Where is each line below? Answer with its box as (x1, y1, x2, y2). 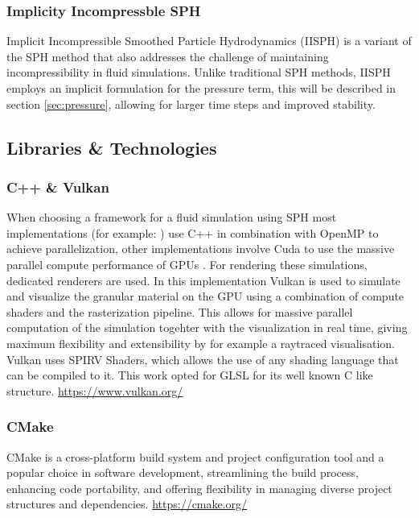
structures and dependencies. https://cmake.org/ (6, 495, 248, 512)
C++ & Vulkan (6, 176, 109, 197)
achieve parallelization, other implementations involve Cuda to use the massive (6, 240, 395, 257)
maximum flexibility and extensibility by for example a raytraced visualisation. (6, 334, 395, 351)
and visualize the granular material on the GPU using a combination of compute (6, 288, 405, 305)
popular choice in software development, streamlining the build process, (6, 464, 359, 481)
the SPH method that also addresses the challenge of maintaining (6, 48, 329, 64)
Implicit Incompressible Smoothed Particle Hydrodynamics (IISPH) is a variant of (6, 32, 412, 49)
